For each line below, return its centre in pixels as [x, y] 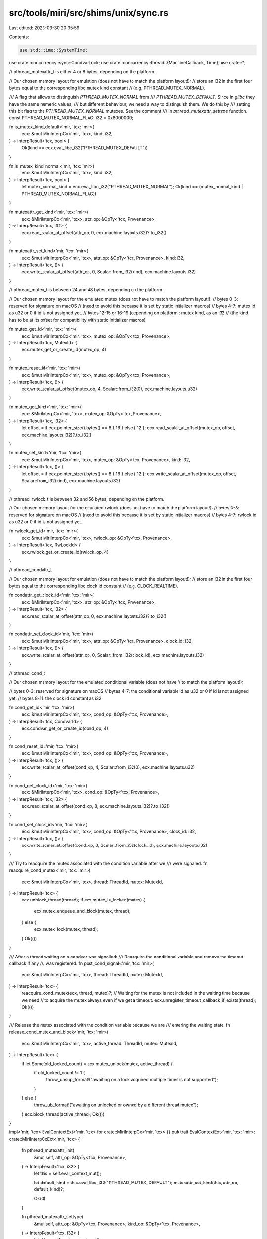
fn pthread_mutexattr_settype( [52, 1217]
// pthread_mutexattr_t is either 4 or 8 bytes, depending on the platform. [82, 72]
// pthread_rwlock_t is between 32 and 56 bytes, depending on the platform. [87, 499]
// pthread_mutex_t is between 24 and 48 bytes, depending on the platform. [86, 290]
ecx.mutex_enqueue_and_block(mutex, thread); [82, 911]
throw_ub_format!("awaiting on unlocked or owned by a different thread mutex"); [116, 1105]
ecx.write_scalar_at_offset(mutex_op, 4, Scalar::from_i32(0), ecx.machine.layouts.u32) [109, 389]
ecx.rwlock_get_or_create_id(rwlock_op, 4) [65, 552]
